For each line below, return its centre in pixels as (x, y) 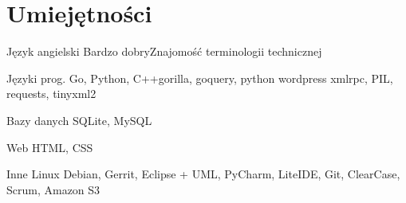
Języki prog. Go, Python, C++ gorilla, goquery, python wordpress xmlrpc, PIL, (200, 78)
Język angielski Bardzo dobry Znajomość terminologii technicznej (164, 51)
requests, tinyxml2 (51, 94)
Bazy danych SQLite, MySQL (79, 120)
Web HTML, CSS (50, 147)
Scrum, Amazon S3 (53, 189)
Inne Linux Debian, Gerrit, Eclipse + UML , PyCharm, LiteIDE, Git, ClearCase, (203, 174)
